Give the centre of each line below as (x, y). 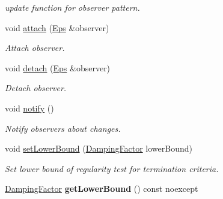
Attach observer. (35, 48)
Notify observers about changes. (63, 128)
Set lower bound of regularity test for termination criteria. (112, 168)
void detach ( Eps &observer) (58, 67)
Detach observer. (36, 88)
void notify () (29, 108)
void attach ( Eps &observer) (57, 27)
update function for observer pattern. (72, 7)
